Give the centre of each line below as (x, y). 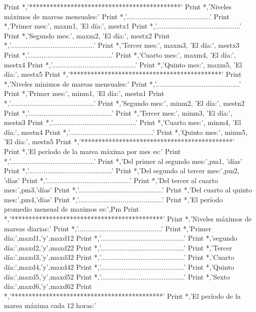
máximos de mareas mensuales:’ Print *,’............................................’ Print (117, 16)
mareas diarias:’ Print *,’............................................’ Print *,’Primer (108, 228)
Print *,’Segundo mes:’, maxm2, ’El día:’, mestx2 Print (87, 35)
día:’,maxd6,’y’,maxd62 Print (48, 286)
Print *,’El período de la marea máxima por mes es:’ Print (92, 151)
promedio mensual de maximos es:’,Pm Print (72, 209)
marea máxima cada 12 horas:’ (50, 305)
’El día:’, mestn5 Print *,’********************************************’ (119, 141)
